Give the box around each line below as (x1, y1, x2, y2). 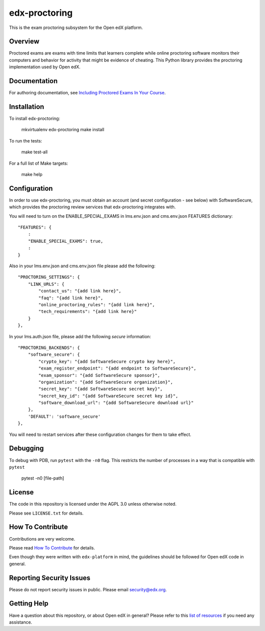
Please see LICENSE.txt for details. (9, 510, 84, 516)
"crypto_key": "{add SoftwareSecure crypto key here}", (38, 359, 176, 364)
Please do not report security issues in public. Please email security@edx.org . (9, 586, 167, 592)
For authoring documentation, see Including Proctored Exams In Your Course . (9, 90, 166, 96)
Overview (9, 37, 40, 46)
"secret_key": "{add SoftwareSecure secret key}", (38, 386, 163, 392)
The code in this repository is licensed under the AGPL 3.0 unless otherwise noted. (9, 501, 177, 507)
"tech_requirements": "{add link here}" (38, 309, 137, 315)
